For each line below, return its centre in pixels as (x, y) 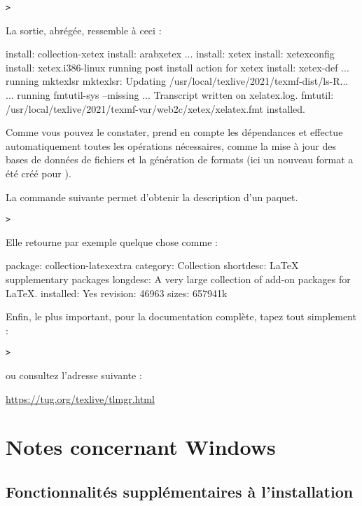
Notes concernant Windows (141, 447)
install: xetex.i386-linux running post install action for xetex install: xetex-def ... (177, 67)
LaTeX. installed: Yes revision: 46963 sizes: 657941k (117, 293)
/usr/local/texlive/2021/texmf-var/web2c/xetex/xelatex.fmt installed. (156, 108)
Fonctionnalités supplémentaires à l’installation (180, 492)
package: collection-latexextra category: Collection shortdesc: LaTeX (152, 265)
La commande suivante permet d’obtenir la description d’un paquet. (152, 197)
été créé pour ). (39, 173)
